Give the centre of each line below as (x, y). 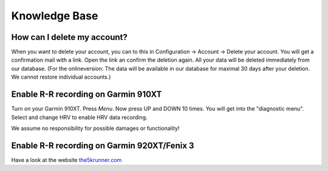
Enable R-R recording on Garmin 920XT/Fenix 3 (103, 145)
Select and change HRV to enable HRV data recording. (80, 117)
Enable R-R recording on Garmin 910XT (87, 95)
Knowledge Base (55, 16)
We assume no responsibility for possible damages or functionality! (95, 128)
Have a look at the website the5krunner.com (67, 160)
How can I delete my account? (69, 37)
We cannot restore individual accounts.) (61, 77)
